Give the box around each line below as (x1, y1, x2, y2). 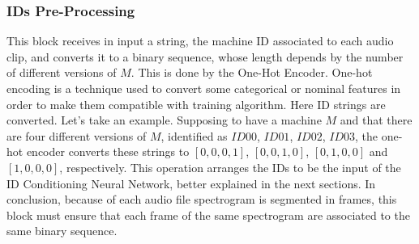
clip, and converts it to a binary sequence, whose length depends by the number (6, 48, 404, 65)
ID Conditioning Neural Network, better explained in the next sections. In (6, 175, 376, 191)
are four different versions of (6, 127, 147, 144)
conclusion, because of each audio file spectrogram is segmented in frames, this (6, 191, 397, 208)
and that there (340, 111, 413, 128)
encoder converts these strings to (26, 143, 190, 160)
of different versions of (6, 64, 117, 81)
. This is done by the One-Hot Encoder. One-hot (130, 64, 373, 81)
